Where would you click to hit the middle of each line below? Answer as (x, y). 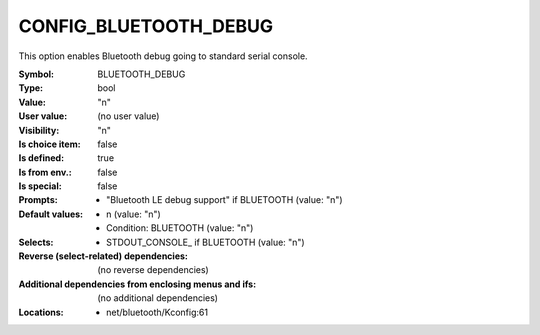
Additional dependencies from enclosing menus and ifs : (137, 284)
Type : (31, 88)
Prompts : (38, 200)
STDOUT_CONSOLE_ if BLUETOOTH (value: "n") (205, 242)
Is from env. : (45, 172)
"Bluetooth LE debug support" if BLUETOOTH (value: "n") (225, 200)
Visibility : (39, 130)
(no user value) (128, 116)
